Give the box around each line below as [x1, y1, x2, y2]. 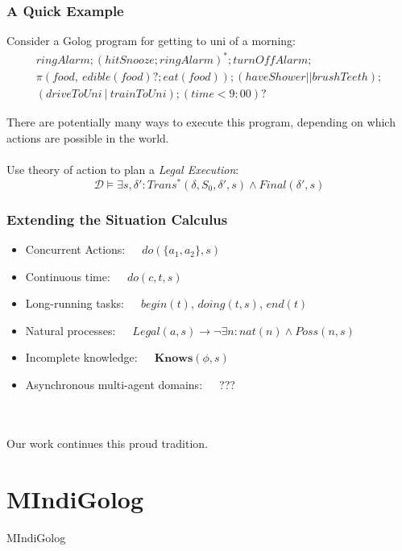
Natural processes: [25, 321, 116, 338]
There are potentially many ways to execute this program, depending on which [6, 114, 396, 130]
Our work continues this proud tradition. [6, 434, 209, 451]
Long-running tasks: [25, 295, 124, 312]
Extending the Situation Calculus [6, 209, 228, 229]
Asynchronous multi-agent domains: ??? [25, 376, 235, 393]
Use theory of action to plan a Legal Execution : [6, 161, 239, 178]
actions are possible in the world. [6, 130, 169, 146]
